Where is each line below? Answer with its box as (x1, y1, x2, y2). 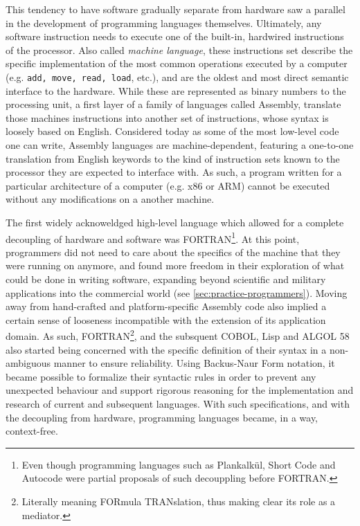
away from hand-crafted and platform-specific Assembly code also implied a (6, 299, 327, 314)
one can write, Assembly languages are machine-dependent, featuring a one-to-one (6, 138, 354, 152)
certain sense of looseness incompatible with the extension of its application (6, 312, 326, 327)
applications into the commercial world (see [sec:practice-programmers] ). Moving (6, 285, 348, 300)
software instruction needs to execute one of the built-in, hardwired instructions (6, 29, 344, 44)
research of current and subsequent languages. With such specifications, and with (6, 397, 350, 410)
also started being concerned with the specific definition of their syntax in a (6, 342, 327, 356)
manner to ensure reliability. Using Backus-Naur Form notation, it (53, 356, 335, 370)
